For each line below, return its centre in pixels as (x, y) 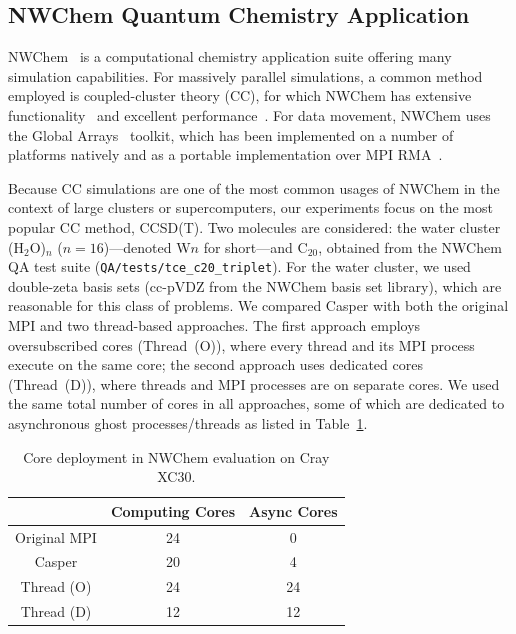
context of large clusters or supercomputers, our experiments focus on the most (250, 207)
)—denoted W (147, 246)
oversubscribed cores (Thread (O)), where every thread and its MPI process (241, 344)
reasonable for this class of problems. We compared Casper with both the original (258, 305)
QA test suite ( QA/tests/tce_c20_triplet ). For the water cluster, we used (239, 266)
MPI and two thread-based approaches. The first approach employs (214, 324)
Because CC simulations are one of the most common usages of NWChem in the (254, 187)
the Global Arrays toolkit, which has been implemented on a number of (231, 134)
